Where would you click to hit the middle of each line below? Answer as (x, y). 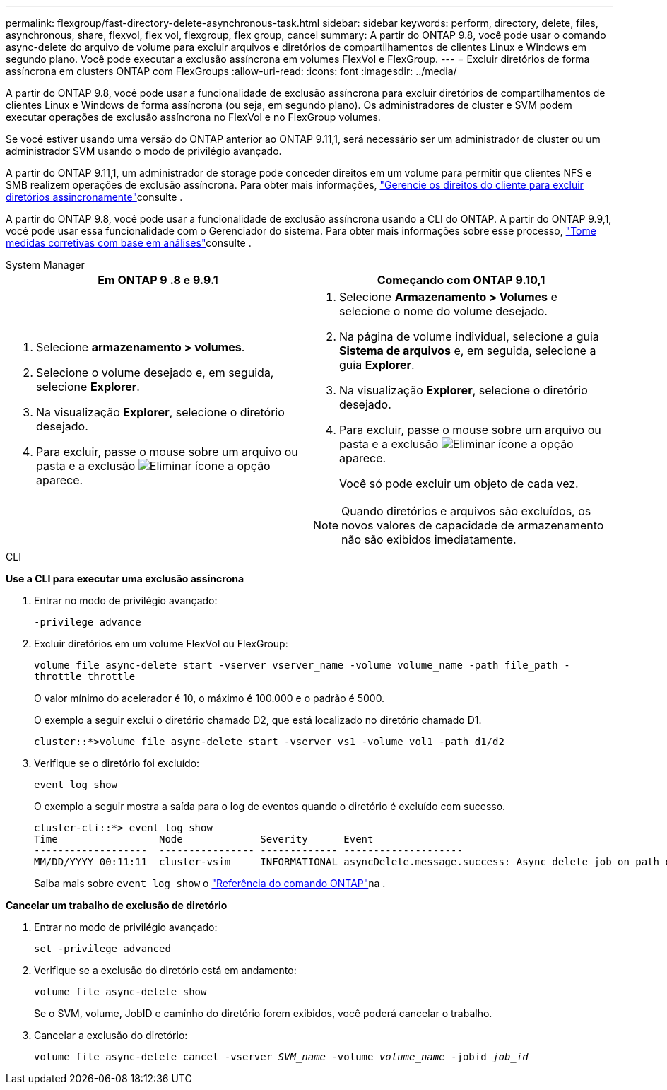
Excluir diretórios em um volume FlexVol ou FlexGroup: (161, 644)
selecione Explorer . (88, 387)
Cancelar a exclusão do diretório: (111, 1035)
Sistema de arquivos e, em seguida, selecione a (468, 351)
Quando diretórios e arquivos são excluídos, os (466, 511)
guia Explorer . (377, 365)
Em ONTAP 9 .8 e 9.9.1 (158, 280)
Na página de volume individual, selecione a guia (469, 336)
